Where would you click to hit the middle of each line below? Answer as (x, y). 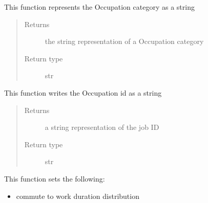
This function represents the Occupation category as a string (99, 7)
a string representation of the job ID (102, 127)
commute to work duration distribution (78, 196)
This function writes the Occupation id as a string (83, 92)
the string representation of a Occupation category (124, 41)
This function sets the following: (55, 178)
